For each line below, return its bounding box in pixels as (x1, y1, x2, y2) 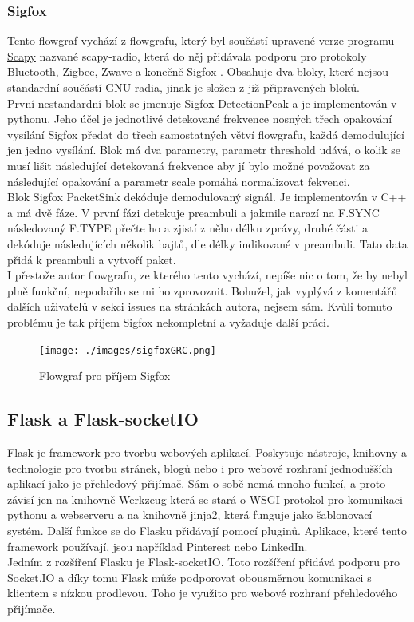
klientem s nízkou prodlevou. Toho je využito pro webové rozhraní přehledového (7, 584, 398, 601)
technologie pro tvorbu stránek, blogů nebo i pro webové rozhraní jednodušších (7, 459, 393, 476)
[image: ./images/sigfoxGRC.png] (39, 344, 216, 356)
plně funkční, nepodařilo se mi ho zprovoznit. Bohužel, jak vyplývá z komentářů (7, 282, 398, 299)
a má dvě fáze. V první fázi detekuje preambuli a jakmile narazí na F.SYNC (7, 204, 380, 220)
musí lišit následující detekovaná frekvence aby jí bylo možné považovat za (7, 156, 370, 173)
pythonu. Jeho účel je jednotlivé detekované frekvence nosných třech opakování (7, 110, 392, 127)
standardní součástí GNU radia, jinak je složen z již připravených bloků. (7, 79, 360, 95)
